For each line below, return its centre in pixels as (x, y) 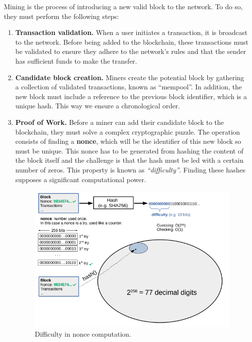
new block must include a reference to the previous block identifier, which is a (131, 96)
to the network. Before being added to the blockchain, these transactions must (132, 42)
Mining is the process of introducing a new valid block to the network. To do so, (123, 6)
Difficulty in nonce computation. (83, 333)
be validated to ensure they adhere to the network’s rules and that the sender (131, 51)
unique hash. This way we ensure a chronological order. (98, 106)
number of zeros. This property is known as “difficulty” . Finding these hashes (130, 169)
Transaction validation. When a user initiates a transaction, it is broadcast (131, 32)
